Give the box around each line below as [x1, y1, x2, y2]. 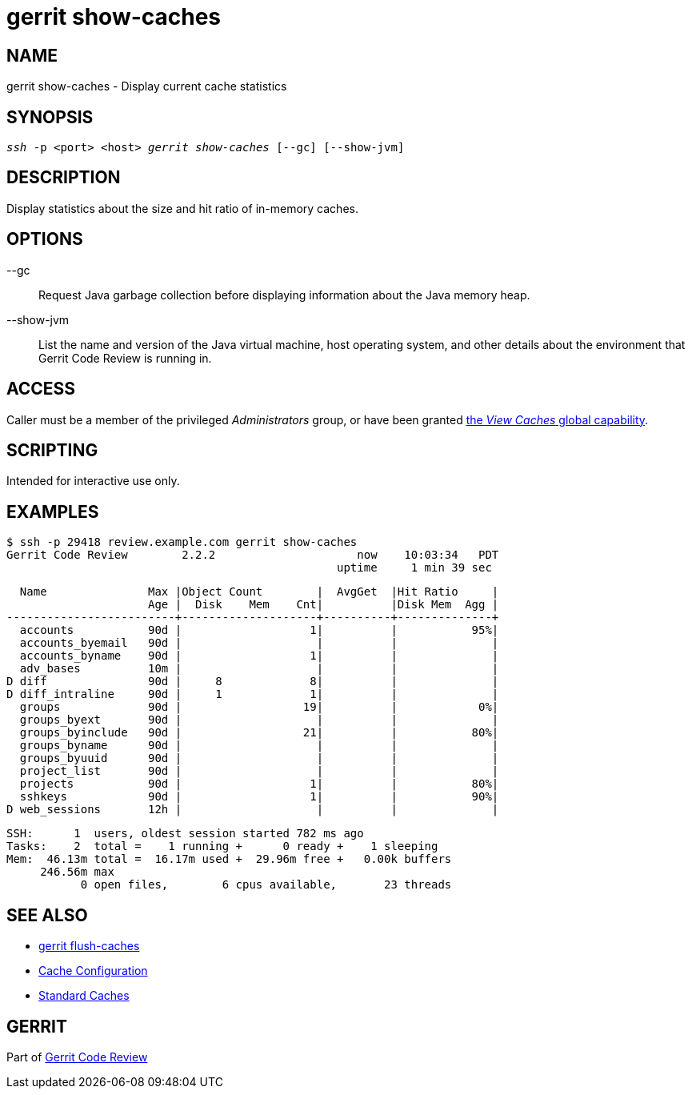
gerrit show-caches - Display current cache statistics [6, 79, 287, 94]
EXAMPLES [6, 501, 99, 522]
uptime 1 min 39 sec [337, 561, 492, 575]
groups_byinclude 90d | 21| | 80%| [19, 726, 499, 740]
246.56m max [40, 865, 114, 879]
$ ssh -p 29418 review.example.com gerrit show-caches [6, 535, 358, 549]
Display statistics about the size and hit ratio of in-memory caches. [6, 201, 358, 215]
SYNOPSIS [6, 106, 94, 127]
